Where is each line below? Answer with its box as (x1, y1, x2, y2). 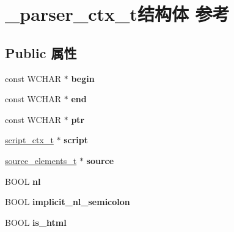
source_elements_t (5, 154, 77, 167)
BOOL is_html (5, 215, 67, 228)
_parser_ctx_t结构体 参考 (5, 1, 230, 26)
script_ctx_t (5, 133, 54, 146)
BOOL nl (5, 174, 41, 187)
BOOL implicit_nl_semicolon (5, 195, 130, 208)
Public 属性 (5, 43, 77, 62)
